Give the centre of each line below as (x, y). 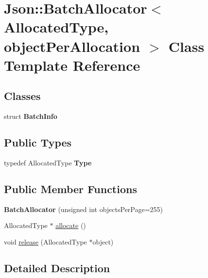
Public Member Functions (70, 188)
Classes (22, 96)
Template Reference (72, 65)
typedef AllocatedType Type (48, 162)
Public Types (38, 142)
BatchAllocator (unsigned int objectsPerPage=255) (84, 209)
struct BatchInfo (31, 116)
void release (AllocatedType (45, 241)
